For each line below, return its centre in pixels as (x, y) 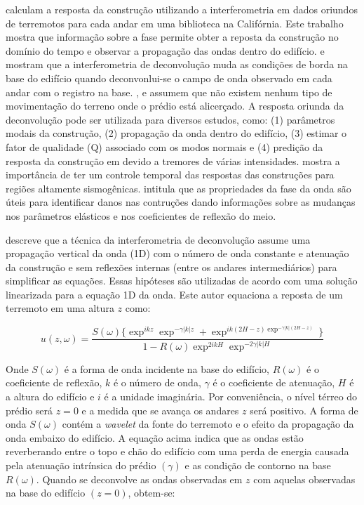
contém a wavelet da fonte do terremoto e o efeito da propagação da (208, 424)
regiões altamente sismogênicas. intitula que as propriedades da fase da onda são (178, 188)
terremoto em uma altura (60, 308)
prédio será (29, 410)
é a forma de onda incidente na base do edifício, (167, 368)
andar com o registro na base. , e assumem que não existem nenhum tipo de (169, 92)
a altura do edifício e (50, 396)
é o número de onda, (157, 382)
